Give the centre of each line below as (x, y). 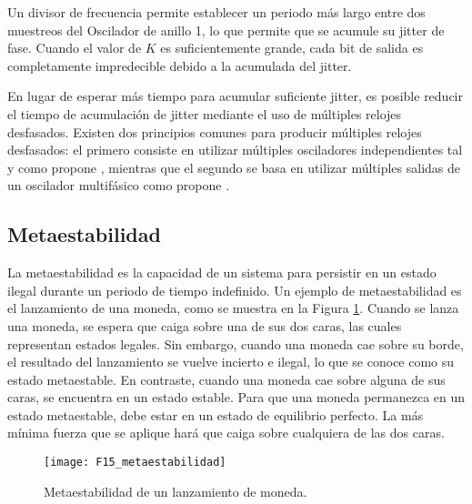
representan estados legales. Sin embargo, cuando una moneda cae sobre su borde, (236, 343)
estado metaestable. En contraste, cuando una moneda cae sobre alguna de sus (226, 379)
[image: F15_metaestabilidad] (135, 463)
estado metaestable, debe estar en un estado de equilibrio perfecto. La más (216, 414)
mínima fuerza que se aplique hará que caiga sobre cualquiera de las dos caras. (226, 433)
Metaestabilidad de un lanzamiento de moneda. (176, 491)
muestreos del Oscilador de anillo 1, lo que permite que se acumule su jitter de (226, 30)
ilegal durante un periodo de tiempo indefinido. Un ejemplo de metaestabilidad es (235, 290)
